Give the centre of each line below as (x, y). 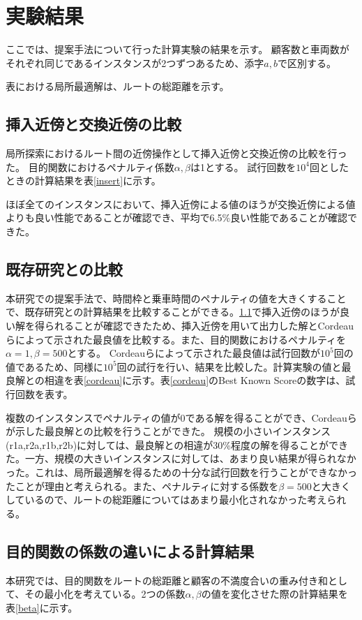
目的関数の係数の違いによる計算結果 (130, 551)
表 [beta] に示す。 (42, 607)
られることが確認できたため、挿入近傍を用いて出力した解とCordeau (199, 326)
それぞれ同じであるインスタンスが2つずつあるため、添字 (135, 62)
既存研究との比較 (64, 269)
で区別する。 (307, 62)
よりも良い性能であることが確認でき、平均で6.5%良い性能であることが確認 (177, 217)
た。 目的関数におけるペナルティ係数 (90, 167)
